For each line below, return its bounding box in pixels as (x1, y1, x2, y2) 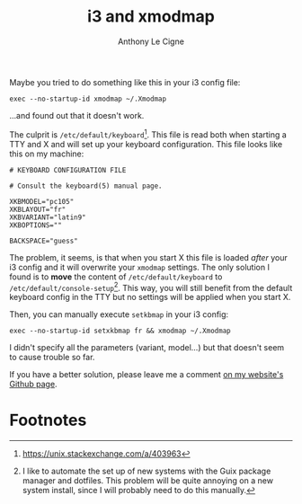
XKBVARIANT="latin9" (9, 213, 87, 222)
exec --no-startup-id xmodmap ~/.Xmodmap (9, 94, 167, 103)
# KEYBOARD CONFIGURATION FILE (9, 165, 127, 174)
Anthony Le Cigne (118, 36, 184, 47)
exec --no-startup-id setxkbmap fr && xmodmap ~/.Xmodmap (9, 326, 231, 336)
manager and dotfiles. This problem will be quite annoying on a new (22, 475, 274, 486)
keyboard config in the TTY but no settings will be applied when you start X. (9, 292, 291, 303)
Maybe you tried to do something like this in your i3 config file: (9, 76, 241, 87)
